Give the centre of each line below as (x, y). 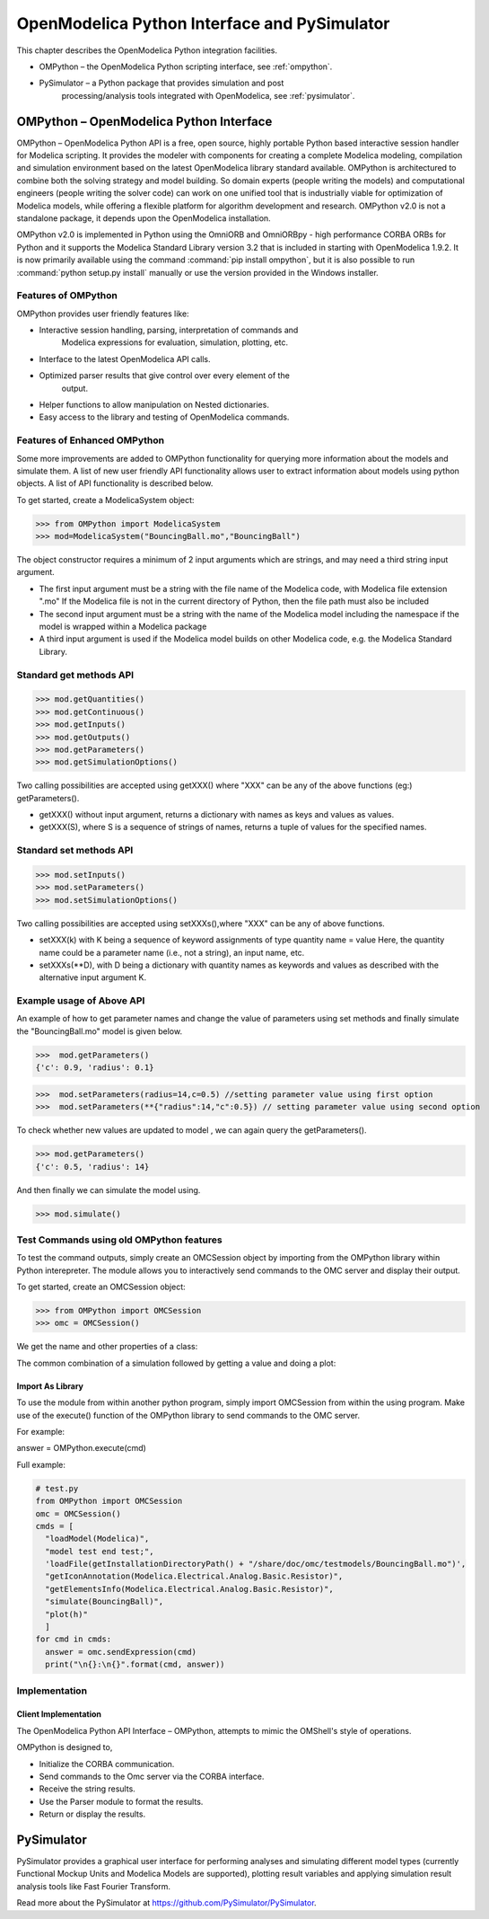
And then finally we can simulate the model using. (109, 1189)
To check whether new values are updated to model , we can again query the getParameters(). (192, 1130)
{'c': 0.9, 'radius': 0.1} (95, 1068)
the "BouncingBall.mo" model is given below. (100, 1031)
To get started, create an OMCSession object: (101, 1287)
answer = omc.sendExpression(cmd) (121, 1652)
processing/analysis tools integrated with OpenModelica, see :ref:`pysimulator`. (208, 95)
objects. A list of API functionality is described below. (115, 483)
